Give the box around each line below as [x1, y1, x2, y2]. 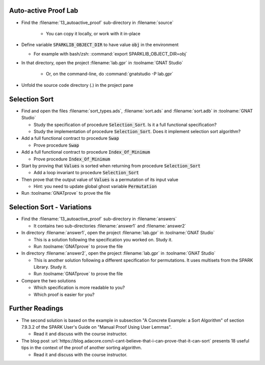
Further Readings [9, 304, 63, 313]
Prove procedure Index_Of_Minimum [33, 156, 110, 162]
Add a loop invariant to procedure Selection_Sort [33, 170, 139, 176]
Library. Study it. [33, 264, 67, 270]
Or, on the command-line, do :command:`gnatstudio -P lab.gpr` [46, 71, 174, 77]
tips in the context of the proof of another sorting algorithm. [21, 345, 142, 351]
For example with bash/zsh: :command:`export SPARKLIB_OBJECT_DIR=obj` [33, 51, 187, 56]
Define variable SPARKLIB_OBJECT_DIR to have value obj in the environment [21, 42, 179, 48]
